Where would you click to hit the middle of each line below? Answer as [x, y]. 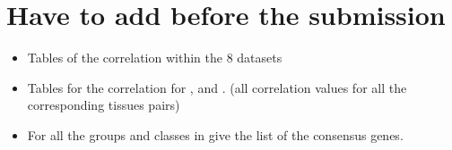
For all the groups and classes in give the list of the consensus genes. [215, 134]
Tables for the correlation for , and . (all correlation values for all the [217, 87]
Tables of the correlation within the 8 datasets [155, 58]
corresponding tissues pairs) [104, 105]
